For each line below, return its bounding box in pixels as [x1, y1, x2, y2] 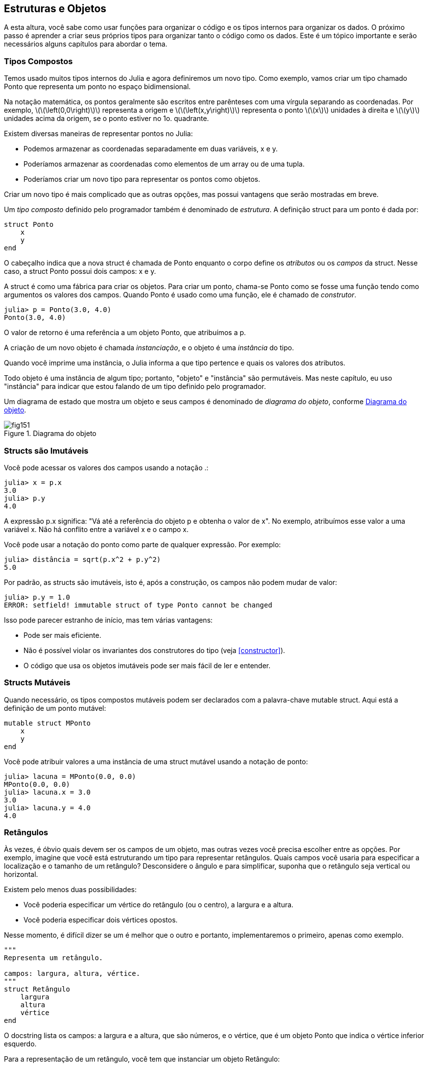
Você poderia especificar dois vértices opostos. [24, 916, 178, 924]
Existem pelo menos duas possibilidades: [4, 885, 137, 894]
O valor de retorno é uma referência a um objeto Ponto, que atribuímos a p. [4, 328, 246, 337]
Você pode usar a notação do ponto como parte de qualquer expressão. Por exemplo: [4, 540, 281, 549]
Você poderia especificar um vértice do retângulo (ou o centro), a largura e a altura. [24, 900, 294, 909]
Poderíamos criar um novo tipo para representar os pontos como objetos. [24, 175, 261, 184]
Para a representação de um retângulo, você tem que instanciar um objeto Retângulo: [4, 1055, 280, 1064]
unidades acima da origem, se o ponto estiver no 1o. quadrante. [4, 114, 209, 123]
